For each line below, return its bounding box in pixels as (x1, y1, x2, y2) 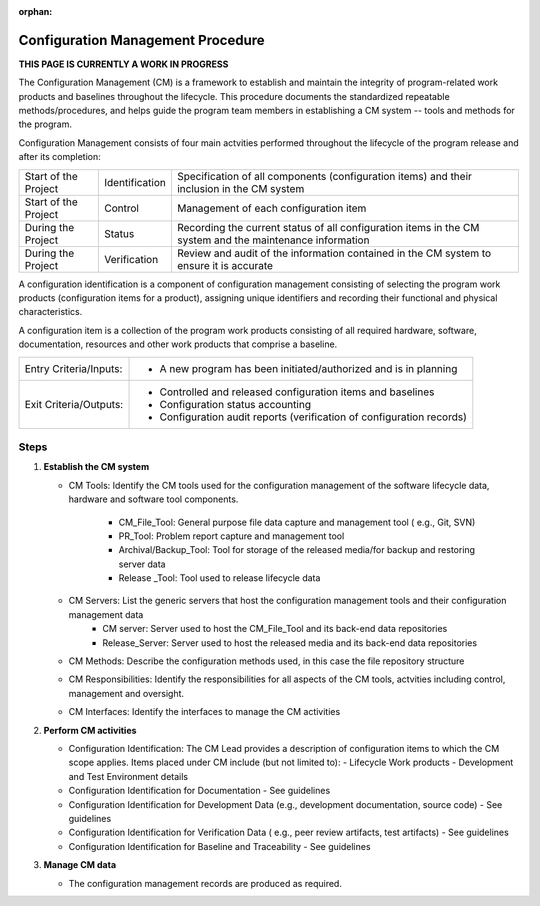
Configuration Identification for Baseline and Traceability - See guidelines (68, 840, 371, 852)
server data (118, 558, 166, 570)
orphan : (18, 6, 53, 17)
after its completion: (18, 151, 101, 163)
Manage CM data (43, 859, 117, 871)
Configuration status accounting (159, 397, 312, 411)
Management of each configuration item (176, 201, 367, 215)
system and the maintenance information (176, 233, 370, 247)
